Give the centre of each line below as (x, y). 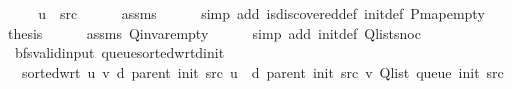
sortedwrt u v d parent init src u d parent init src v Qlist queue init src (262, 71)
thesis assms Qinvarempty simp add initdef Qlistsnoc (214, 32)
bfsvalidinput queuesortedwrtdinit (119, 52)
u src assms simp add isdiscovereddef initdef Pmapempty (261, 13)
